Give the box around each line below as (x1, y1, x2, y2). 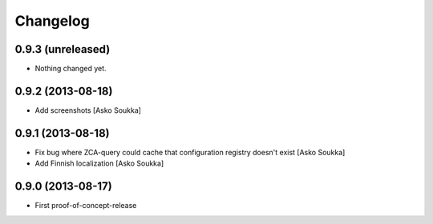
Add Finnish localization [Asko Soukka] (34, 158, 164, 168)
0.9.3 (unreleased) (14, 42, 111, 56)
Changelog (14, 12, 90, 30)
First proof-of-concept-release (34, 201, 137, 210)
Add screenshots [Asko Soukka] (34, 105, 142, 115)
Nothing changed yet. (34, 64, 107, 74)
